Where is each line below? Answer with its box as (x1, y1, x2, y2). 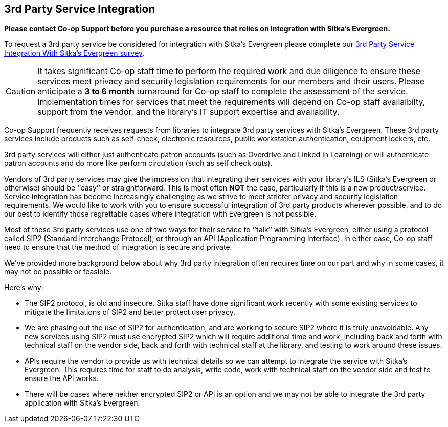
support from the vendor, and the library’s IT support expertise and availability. (37, 107, 340, 117)
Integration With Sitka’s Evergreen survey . (4, 49, 145, 58)
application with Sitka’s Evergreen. (25, 398, 140, 408)
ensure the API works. (25, 374, 99, 383)
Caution (6, 86, 36, 97)
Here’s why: (4, 283, 43, 292)
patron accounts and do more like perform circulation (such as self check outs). (4, 159, 273, 168)
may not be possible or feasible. (4, 267, 112, 276)
